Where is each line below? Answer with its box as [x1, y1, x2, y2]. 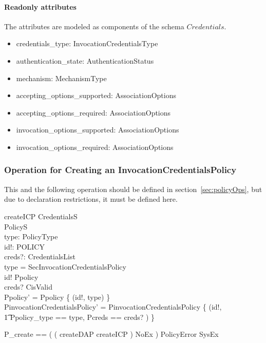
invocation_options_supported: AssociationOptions [16, 124, 179, 135]
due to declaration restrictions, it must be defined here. [4, 194, 178, 204]
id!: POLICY [4, 241, 45, 252]
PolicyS [4, 221, 28, 232]
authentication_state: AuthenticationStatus [16, 55, 154, 66]
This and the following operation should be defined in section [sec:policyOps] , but [4, 183, 262, 194]
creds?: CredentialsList [4, 251, 75, 262]
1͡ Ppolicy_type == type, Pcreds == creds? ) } [4, 311, 155, 322]
